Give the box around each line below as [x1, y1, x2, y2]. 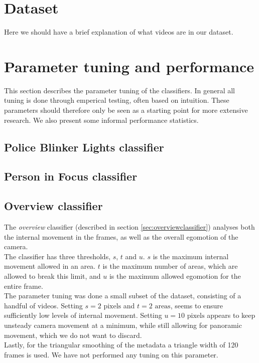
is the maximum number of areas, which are [102, 261, 238, 271]
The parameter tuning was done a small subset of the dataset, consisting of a [4, 290, 241, 301]
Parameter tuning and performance [4, 56, 254, 76]
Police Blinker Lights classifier [4, 139, 164, 154]
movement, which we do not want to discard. [4, 329, 142, 340]
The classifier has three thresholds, [4, 251, 111, 261]
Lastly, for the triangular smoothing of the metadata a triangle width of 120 [4, 339, 238, 350]
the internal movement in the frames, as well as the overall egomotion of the [4, 231, 238, 242]
